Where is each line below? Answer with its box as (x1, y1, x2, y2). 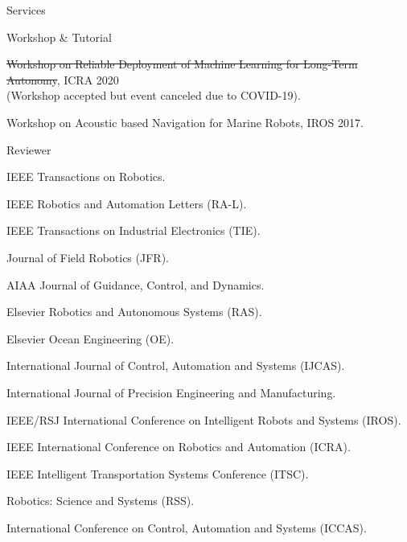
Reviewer (6, 141, 51, 158)
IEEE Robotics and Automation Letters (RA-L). (6, 195, 247, 211)
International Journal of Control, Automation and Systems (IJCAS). (6, 357, 345, 374)
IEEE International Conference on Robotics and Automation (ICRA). (6, 438, 351, 455)
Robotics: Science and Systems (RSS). (6, 492, 195, 509)
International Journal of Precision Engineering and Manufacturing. (6, 384, 336, 400)
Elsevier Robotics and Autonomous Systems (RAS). (6, 303, 262, 320)
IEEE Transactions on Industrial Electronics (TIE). (6, 222, 261, 239)
